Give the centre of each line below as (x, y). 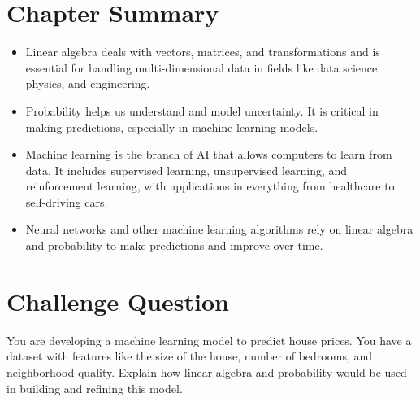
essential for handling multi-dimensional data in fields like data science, (203, 67)
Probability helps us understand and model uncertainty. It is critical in (202, 110)
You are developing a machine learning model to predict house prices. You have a (209, 340)
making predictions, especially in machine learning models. (172, 127)
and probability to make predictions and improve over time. (174, 245)
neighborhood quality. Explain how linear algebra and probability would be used (207, 371)
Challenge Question (118, 301)
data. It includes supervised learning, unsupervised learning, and (186, 170)
